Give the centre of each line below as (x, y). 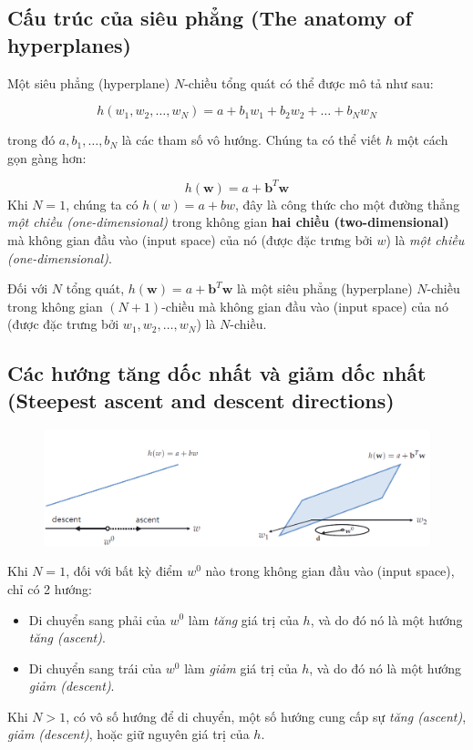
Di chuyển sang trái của (95, 668)
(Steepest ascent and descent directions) (201, 400)
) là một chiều (425, 240)
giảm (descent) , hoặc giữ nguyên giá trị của (129, 734)
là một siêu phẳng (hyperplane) (324, 288)
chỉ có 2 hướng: (50, 588)
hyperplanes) (69, 44)
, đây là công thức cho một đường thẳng (347, 204)
